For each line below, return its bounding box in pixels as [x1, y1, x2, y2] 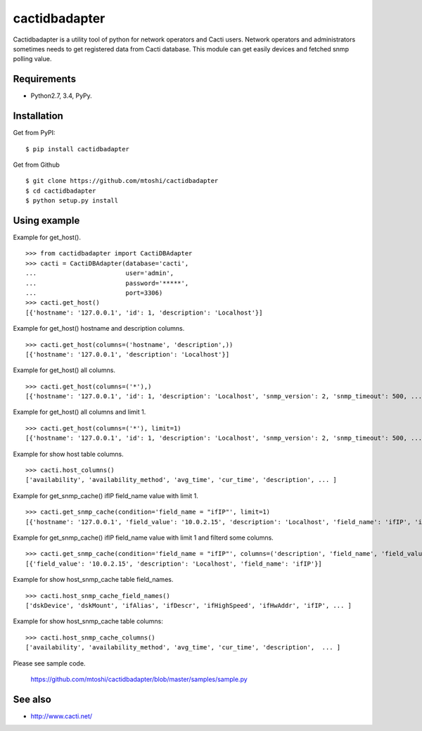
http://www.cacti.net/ [30, 711, 93, 720]
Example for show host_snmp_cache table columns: [13, 617, 163, 625]
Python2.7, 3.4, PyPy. [30, 91, 93, 100]
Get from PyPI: [13, 129, 56, 137]
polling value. [13, 55, 52, 63]
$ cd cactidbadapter [25, 186, 96, 195]
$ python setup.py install [25, 197, 119, 205]
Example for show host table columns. [13, 450, 124, 458]
